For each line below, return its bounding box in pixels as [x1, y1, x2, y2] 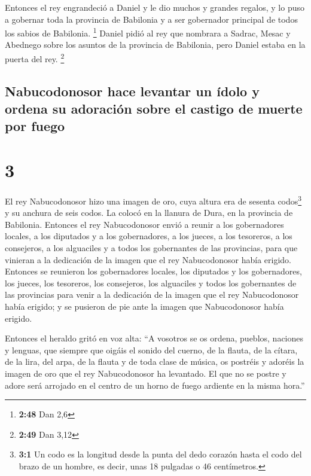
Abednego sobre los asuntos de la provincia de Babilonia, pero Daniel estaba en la [5, 38, 306, 51]
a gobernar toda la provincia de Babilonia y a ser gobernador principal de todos [5, 13, 298, 25]
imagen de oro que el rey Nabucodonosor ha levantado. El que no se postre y [5, 367, 286, 379]
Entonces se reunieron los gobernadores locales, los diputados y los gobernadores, [5, 265, 302, 277]
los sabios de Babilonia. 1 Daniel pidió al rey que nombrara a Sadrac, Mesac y [5, 25, 291, 39]
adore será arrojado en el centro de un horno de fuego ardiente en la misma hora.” [5, 379, 305, 391]
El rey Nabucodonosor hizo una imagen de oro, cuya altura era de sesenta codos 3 [5, 193, 302, 207]
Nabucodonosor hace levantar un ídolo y [5, 81, 260, 100]
